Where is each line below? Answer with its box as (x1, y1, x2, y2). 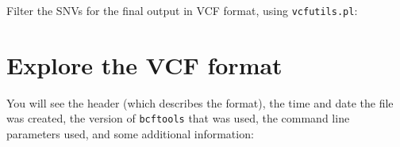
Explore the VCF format (6, 48, 283, 81)
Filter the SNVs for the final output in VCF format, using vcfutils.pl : (6, 2, 358, 18)
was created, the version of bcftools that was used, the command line (6, 110, 350, 126)
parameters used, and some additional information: (6, 126, 254, 142)
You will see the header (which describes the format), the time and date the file (6, 94, 394, 111)
